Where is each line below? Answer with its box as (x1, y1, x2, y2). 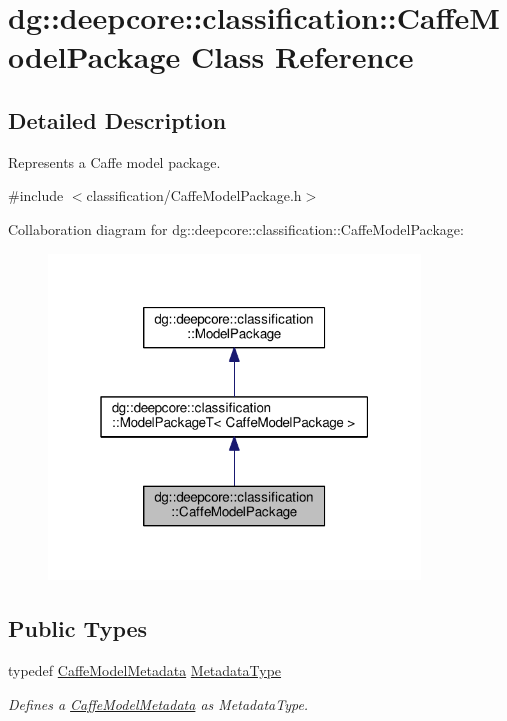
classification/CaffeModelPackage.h (86, 185, 302, 206)
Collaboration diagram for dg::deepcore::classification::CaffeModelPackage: (8, 218, 464, 239)
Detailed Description (8, 104, 227, 135)
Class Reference (190, 36, 414, 77)
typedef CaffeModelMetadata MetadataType (8, 660, 282, 680)
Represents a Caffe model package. (8, 151, 221, 172)
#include (8, 185, 64, 206)
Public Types (8, 613, 148, 644)
